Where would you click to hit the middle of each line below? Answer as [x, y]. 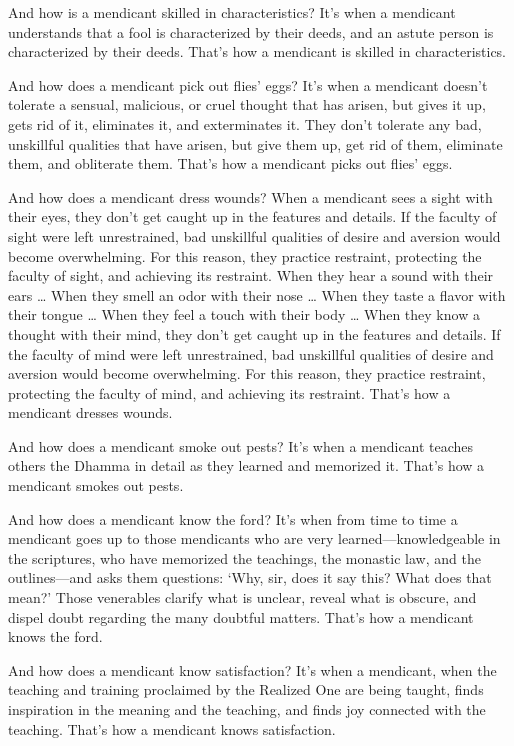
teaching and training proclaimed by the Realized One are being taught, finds [246, 689]
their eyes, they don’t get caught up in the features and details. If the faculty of [252, 216]
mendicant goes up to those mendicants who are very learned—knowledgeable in [254, 538]
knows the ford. [55, 636]
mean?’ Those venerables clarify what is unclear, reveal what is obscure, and [242, 597]
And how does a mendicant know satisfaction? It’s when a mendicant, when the [252, 669]
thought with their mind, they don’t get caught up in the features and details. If [254, 333]
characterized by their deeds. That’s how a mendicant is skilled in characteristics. [257, 51]
